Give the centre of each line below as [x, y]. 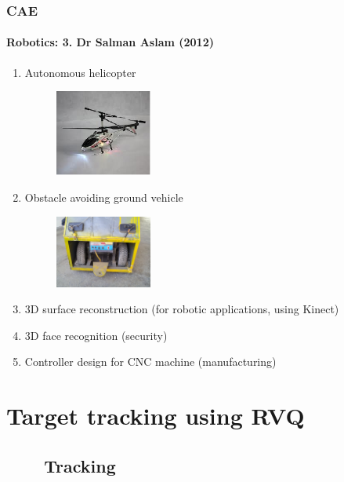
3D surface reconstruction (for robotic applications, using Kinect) [182, 309]
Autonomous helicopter [80, 72]
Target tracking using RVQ [156, 416]
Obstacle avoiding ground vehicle [104, 197]
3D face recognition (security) [96, 335]
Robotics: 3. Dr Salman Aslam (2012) [110, 42]
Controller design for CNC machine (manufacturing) [150, 361]
